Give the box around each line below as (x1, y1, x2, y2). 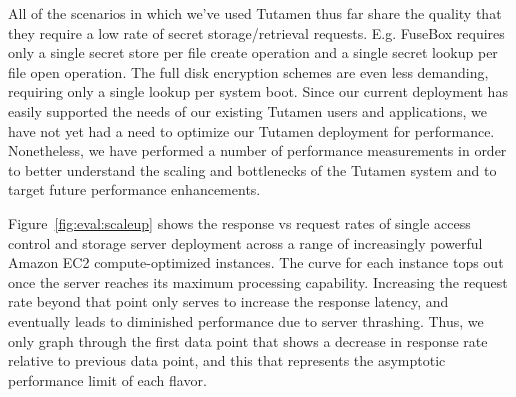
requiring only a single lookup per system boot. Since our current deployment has (8, 81, 508, 102)
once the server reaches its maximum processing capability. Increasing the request (8, 271, 508, 292)
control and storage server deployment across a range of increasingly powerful (8, 232, 483, 253)
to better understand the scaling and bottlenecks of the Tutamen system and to (8, 159, 497, 180)
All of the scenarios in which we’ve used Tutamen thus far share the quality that (8, 3, 502, 23)
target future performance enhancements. (8, 179, 261, 200)
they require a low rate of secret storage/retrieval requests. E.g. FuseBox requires (8, 22, 505, 43)
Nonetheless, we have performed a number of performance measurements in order (8, 140, 507, 161)
